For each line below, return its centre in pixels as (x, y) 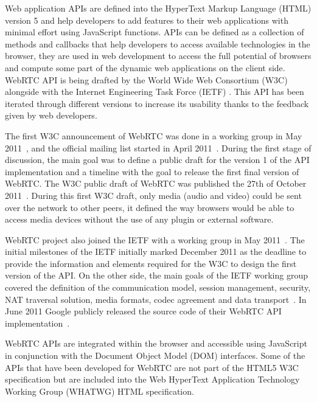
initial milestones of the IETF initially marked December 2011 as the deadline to (156, 251)
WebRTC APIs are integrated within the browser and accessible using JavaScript (156, 343)
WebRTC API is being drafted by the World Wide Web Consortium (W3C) (146, 79)
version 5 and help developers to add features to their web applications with (147, 20)
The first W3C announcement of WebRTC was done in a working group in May (154, 135)
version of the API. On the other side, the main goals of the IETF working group (156, 275)
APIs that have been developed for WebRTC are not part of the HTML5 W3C (152, 367)
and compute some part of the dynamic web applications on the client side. (145, 67)
